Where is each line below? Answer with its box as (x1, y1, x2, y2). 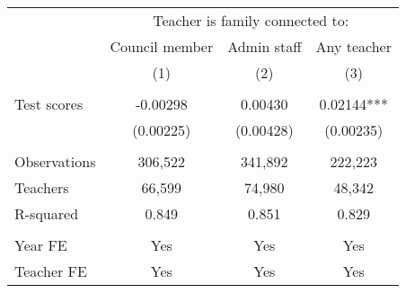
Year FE (14, 235, 67, 255)
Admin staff (227, 36, 302, 57)
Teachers (14, 177, 69, 198)
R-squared (14, 203, 79, 224)
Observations (14, 151, 96, 172)
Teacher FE (14, 261, 87, 281)
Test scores (14, 93, 84, 114)
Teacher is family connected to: (153, 10, 349, 31)
